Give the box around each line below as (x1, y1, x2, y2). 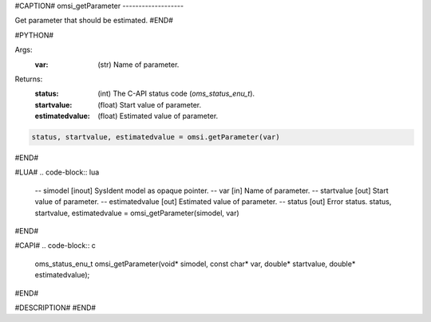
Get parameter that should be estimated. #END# (14, 16, 173, 26)
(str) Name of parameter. (97, 60, 180, 69)
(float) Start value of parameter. (97, 100, 202, 109)
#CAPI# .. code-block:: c (14, 241, 96, 250)
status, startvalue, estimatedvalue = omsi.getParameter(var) (31, 132, 280, 142)
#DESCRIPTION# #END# (14, 303, 96, 312)
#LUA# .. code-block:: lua (14, 167, 100, 177)
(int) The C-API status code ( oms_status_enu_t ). (97, 88, 255, 99)
